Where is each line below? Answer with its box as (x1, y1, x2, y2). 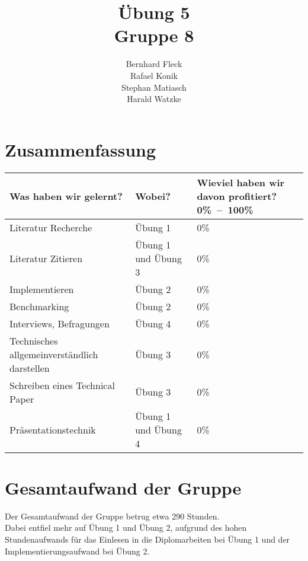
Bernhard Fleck (126, 58, 182, 70)
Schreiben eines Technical (9, 378, 115, 392)
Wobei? (135, 189, 171, 203)
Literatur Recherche (9, 220, 92, 234)
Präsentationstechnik (9, 422, 96, 436)
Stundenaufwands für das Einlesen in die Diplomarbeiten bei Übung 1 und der (5, 533, 290, 545)
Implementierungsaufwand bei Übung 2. (5, 544, 150, 557)
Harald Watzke (127, 93, 181, 105)
